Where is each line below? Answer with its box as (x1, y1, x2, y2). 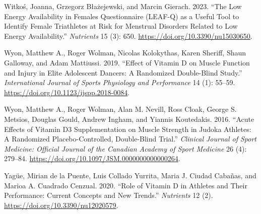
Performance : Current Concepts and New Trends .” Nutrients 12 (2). (4, 190, 213, 200)
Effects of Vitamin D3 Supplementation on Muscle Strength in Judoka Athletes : (4, 123, 251, 134)
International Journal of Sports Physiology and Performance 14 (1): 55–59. (4, 77, 235, 88)
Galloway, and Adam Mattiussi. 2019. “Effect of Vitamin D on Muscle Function (4, 57, 250, 67)
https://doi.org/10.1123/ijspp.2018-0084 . (4, 87, 130, 97)
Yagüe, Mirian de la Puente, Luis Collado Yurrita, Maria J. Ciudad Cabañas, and (4, 170, 256, 180)
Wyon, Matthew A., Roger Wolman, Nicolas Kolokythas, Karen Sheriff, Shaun (4, 47, 246, 58)
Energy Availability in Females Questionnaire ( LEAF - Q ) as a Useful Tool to (4, 11, 239, 21)
